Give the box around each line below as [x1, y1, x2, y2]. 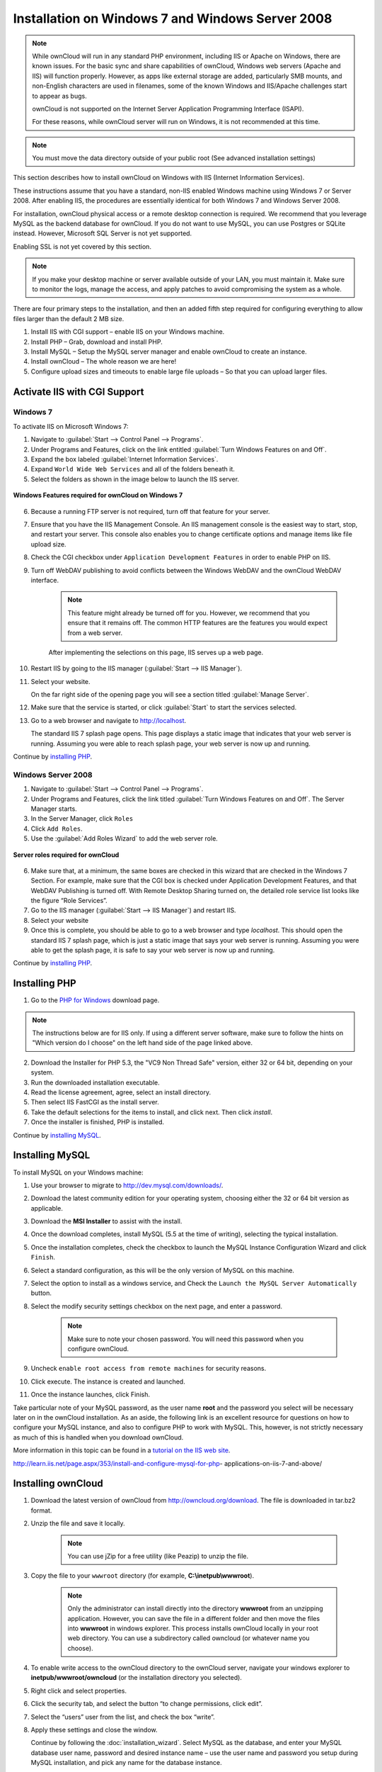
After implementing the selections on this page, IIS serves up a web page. [48, 648, 264, 656]
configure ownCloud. [67, 1344, 129, 1353]
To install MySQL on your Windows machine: [13, 1168, 144, 1177]
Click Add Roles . [30, 824, 83, 833]
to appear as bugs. [32, 91, 88, 100]
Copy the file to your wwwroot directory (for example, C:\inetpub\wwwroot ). [30, 1571, 255, 1580]
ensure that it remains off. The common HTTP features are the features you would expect [67, 619, 328, 627]
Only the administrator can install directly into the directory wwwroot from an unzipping [67, 1604, 323, 1613]
